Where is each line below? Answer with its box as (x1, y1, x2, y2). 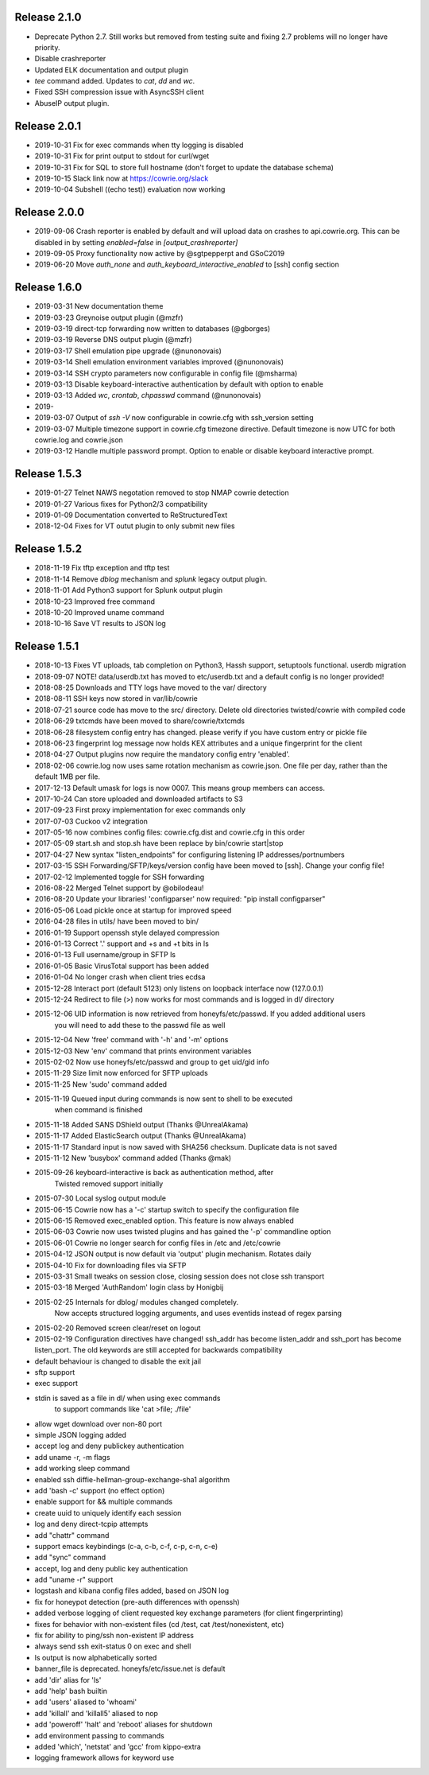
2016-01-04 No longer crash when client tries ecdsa (34, 972, 206, 982)
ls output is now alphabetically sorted (34, 1652, 157, 1662)
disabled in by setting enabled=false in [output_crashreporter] (34, 237, 238, 247)
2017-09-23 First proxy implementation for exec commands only (34, 805, 246, 815)
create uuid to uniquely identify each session (34, 1508, 182, 1517)
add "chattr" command (34, 1530, 110, 1540)
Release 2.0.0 (14, 205, 85, 219)
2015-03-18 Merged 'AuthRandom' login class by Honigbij (34, 1283, 224, 1292)
